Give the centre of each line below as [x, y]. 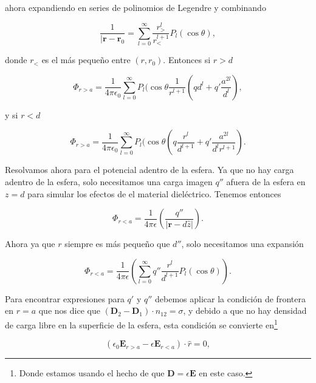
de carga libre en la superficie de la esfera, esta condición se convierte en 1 [141, 324]
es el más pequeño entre [86, 60]
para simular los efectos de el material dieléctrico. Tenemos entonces [154, 193]
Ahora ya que [30, 244]
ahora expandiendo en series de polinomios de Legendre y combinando [136, 7]
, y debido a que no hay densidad [245, 310]
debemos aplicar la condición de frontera [230, 298]
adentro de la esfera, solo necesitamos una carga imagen [109, 182]
